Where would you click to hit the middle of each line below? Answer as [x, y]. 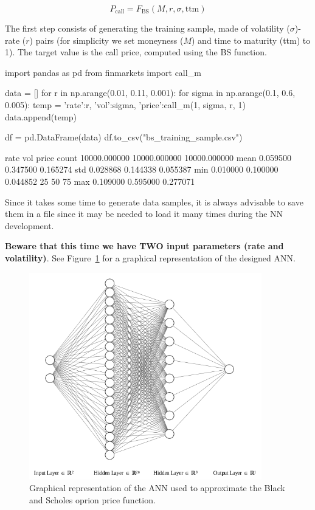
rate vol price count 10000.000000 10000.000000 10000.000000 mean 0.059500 [148, 157]
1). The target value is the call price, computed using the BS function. [136, 52]
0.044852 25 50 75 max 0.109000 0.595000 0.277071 [100, 181]
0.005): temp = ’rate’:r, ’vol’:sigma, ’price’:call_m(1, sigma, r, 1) [125, 104]
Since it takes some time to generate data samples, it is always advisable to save [154, 202]
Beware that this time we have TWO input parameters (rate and [144, 246]
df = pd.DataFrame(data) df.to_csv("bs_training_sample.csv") [124, 137]
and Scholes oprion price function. [92, 500]
